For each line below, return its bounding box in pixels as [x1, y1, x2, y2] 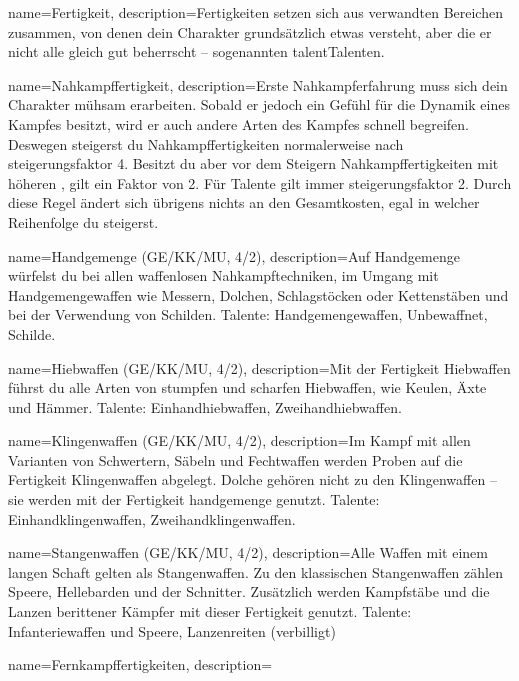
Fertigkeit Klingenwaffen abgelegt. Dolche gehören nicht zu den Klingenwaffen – [8, 469, 497, 490]
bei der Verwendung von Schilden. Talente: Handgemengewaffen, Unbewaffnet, [8, 304, 488, 325]
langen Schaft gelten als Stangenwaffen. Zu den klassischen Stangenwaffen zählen [8, 561, 503, 582]
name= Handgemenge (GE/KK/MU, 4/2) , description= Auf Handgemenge [8, 245, 460, 266]
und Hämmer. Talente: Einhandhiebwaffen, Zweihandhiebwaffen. [8, 396, 402, 417]
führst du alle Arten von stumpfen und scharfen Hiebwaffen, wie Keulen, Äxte [8, 377, 487, 398]
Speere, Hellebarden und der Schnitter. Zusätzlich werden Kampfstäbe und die [8, 581, 490, 602]
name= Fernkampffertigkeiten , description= [8, 654, 273, 675]
